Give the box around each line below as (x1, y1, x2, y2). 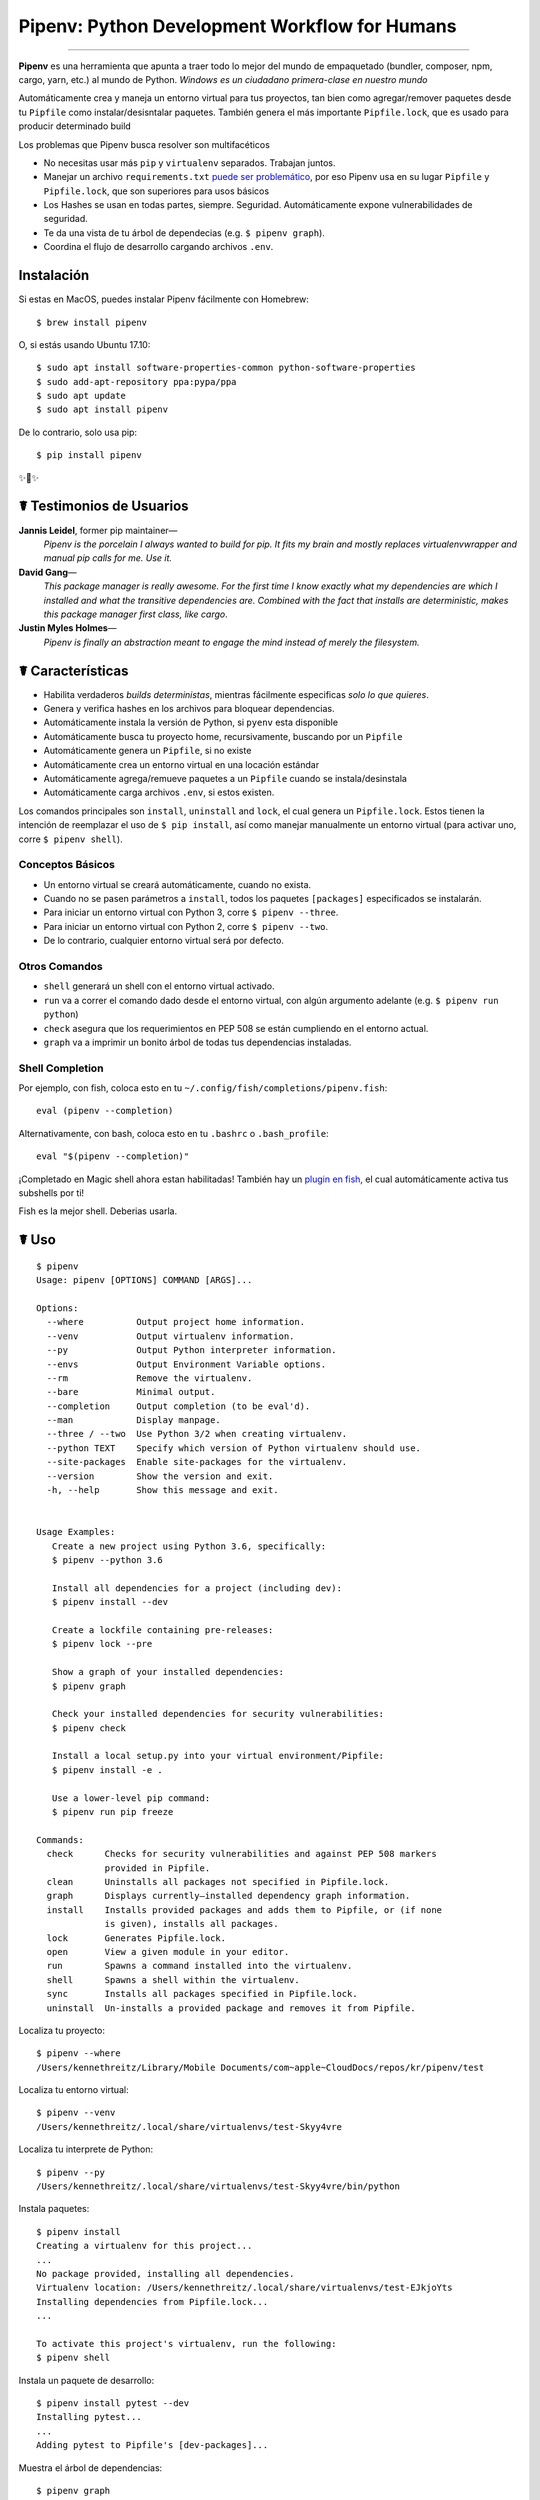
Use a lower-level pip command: (51, 1792, 211, 1804)
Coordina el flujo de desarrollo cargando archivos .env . (43, 241, 274, 253)
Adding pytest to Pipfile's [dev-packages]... (36, 2440, 269, 2451)
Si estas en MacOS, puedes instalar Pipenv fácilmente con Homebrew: (18, 293, 309, 305)
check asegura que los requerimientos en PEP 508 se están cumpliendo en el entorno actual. (43, 1022, 429, 1034)
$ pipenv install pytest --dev (36, 2398, 190, 2409)
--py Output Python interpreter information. (46, 1345, 337, 1356)
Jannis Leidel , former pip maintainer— (18, 524, 178, 536)
